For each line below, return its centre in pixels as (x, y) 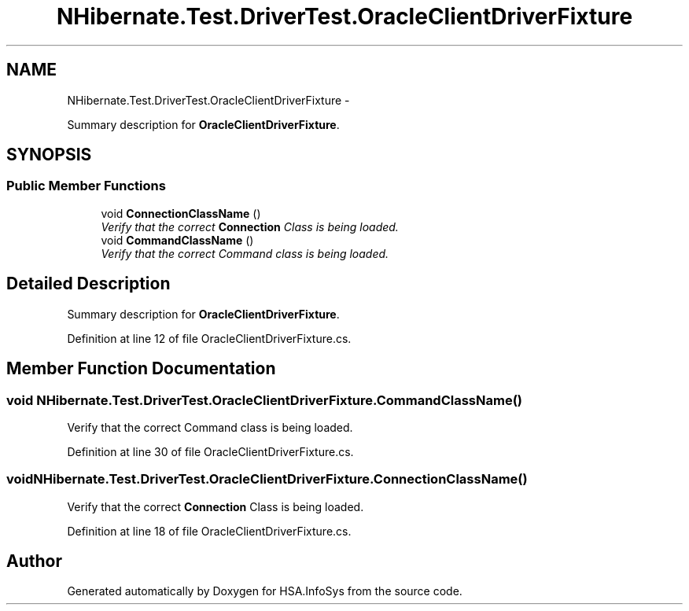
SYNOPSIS (49, 155)
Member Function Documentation (141, 369)
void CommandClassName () (177, 240)
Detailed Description (88, 284)
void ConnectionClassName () (181, 213)
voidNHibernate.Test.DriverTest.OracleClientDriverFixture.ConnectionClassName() (267, 479)
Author (34, 561)
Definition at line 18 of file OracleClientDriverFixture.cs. (209, 531)
